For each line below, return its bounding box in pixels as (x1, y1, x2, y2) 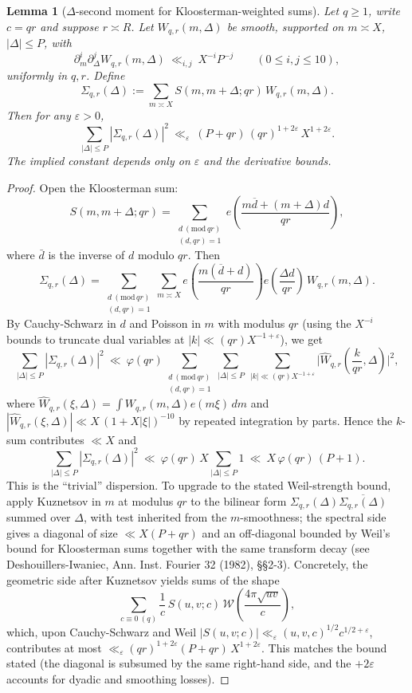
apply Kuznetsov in (6, 492, 101, 509)
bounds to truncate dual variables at (6, 330, 185, 347)
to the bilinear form (190, 492, 287, 509)
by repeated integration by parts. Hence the (179, 411, 393, 428)
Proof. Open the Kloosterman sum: (6, 179, 179, 195)
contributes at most (6, 639, 102, 656)
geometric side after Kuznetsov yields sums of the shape (6, 571, 280, 588)
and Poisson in (129, 315, 201, 332)
